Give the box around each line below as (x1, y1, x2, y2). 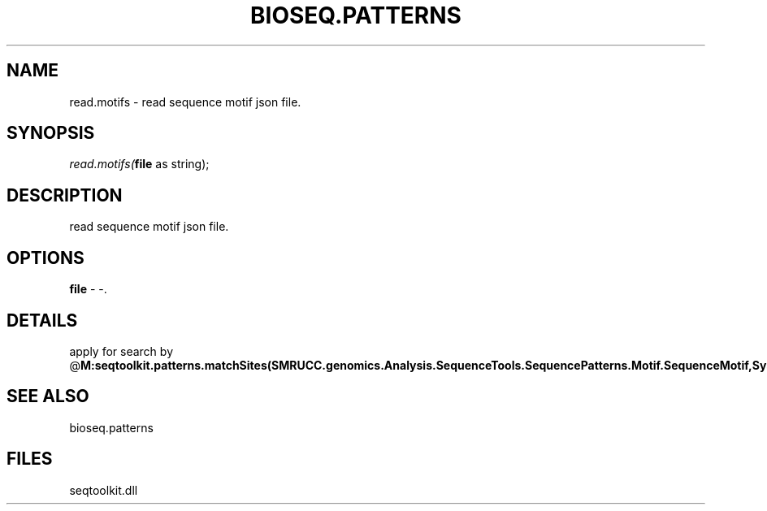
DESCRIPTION (6, 184, 123, 206)
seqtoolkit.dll (69, 483, 138, 497)
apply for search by (69, 344, 174, 358)
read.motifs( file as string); (69, 157, 210, 171)
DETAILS (6, 310, 78, 331)
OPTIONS (6, 247, 84, 268)
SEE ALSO (6, 386, 89, 407)
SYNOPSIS (6, 123, 95, 144)
